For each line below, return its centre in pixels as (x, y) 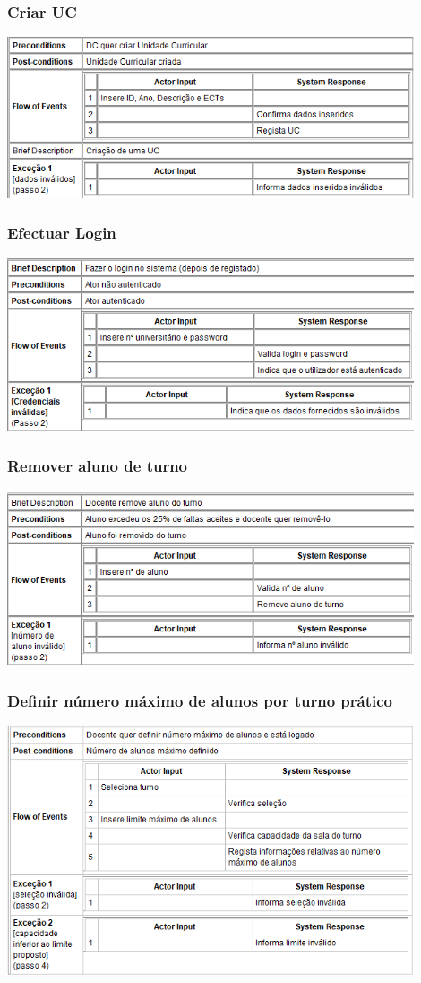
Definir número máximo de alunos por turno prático (200, 700)
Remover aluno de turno (98, 466)
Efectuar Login (62, 233)
